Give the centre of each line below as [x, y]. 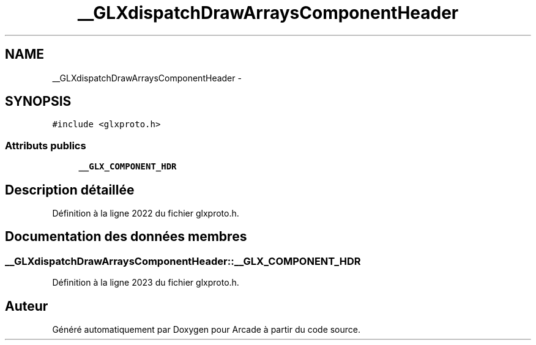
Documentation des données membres [126, 237]
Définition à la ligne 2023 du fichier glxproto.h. [146, 283]
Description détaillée [70, 190]
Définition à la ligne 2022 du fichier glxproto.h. [146, 213]
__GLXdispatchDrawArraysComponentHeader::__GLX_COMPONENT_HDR [183, 261]
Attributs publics [46, 145]
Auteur [27, 306]
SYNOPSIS [38, 102]
